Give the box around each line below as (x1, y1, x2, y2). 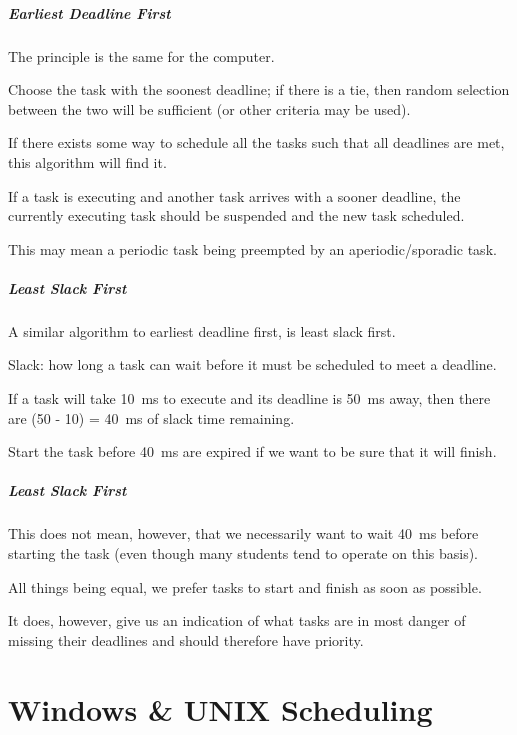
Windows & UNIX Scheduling (8, 688, 433, 729)
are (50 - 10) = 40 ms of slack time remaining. (8, 407, 295, 428)
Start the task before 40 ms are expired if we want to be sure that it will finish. (8, 441, 497, 462)
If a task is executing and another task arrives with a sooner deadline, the (8, 185, 461, 206)
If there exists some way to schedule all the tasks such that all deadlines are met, (8, 132, 505, 153)
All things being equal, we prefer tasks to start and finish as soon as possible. (8, 576, 482, 597)
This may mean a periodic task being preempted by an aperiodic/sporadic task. (8, 238, 497, 259)
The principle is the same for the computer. (8, 45, 275, 66)
